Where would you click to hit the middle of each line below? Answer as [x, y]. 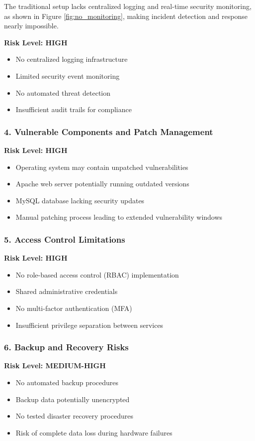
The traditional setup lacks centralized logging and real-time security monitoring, [128, 6]
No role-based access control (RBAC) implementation [97, 274]
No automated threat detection [63, 92]
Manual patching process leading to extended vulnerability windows [119, 217]
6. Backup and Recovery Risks [66, 347]
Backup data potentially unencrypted [73, 399]
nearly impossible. [31, 26]
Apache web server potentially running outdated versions [102, 184]
